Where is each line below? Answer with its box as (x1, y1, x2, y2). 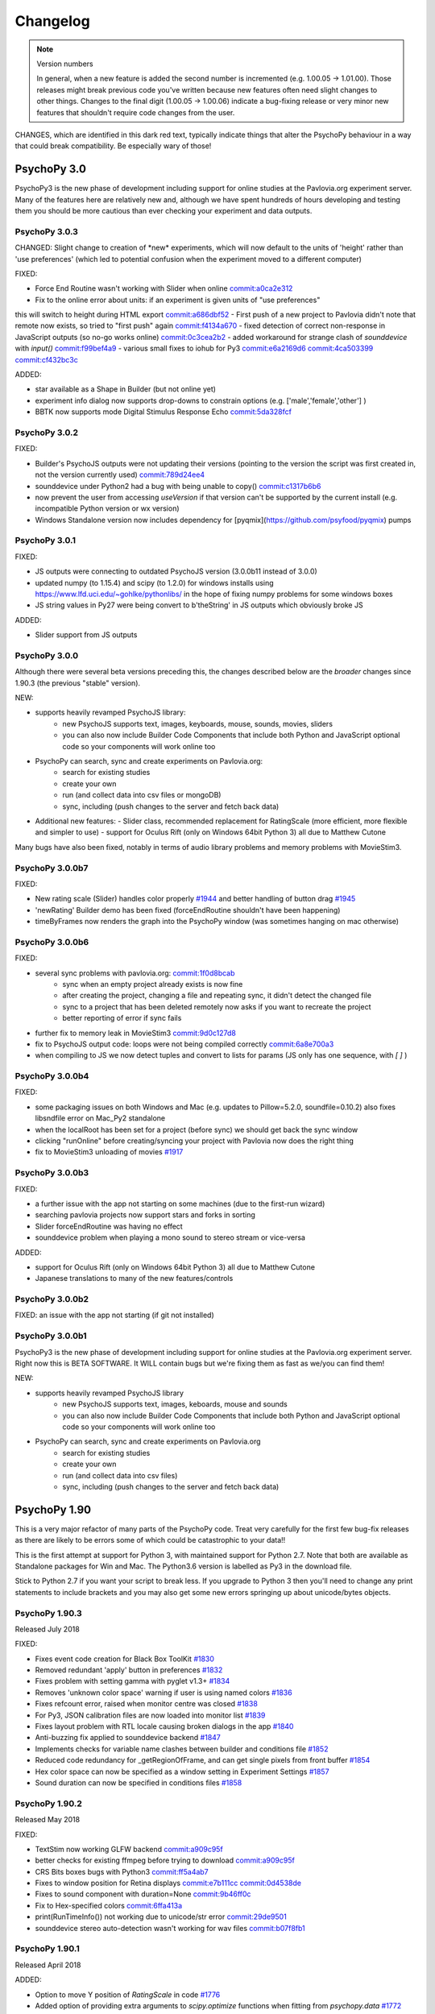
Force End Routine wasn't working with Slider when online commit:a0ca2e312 (35, 284, 293, 293)
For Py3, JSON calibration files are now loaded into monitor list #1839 (35, 1710, 266, 1720)
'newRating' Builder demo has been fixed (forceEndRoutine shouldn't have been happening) (35, 905, 341, 914)
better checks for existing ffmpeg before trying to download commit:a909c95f (35, 1855, 296, 1865)
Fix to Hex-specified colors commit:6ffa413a (35, 1900, 183, 1910)
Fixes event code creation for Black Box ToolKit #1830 (35, 1654, 215, 1664)
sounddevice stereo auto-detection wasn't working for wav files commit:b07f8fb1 (35, 1923, 305, 1933)
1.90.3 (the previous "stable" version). (14, 678, 141, 688)
